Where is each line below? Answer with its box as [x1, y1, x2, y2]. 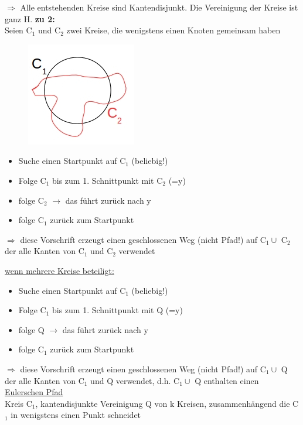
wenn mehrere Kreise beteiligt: [5, 264, 114, 276]
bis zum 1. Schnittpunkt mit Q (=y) [52, 304, 183, 316]
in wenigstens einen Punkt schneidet [11, 409, 141, 421]
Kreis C [5, 397, 32, 409]
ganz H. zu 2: [5, 12, 55, 25]
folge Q [18, 323, 45, 335]
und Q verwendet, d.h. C [90, 374, 180, 386]
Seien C [5, 24, 32, 36]
